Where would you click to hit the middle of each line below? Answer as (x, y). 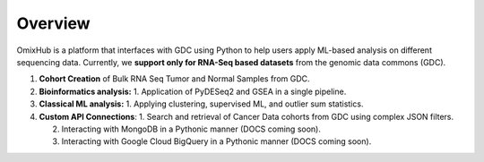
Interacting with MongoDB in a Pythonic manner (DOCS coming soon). (191, 129)
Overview (53, 23)
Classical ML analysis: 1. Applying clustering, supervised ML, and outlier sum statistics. (201, 104)
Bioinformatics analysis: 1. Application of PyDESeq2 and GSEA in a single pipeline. (193, 91)
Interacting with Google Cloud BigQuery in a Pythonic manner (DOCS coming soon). (216, 141)
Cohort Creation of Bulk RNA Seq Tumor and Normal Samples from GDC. (174, 79)
